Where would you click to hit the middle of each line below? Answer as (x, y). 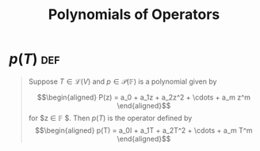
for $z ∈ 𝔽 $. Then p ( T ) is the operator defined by (110, 118)
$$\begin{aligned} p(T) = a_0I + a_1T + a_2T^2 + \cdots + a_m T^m (144, 130)
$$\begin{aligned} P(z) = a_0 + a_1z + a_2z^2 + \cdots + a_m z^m (144, 97)
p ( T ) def (34, 59)
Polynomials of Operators (134, 15)
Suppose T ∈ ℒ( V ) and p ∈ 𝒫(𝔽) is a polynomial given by (122, 81)
